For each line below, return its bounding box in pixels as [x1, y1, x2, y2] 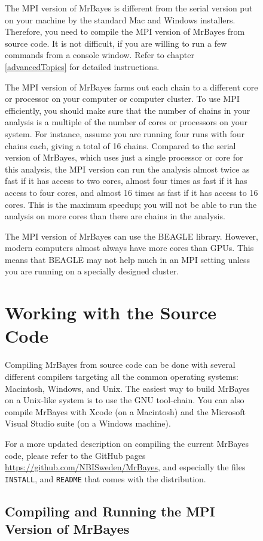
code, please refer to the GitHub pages [5, 449, 146, 461]
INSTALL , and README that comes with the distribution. [5, 472, 206, 485]
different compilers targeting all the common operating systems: [5, 370, 238, 382]
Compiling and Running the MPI [5, 501, 215, 520]
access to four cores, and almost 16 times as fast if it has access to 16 [5, 186, 258, 198]
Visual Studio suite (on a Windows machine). [5, 417, 171, 430]
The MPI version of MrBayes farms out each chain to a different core [5, 80, 258, 93]
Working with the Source [5, 300, 217, 325]
